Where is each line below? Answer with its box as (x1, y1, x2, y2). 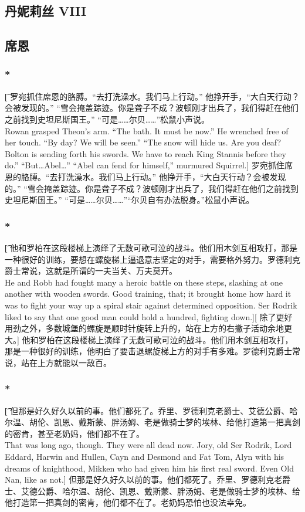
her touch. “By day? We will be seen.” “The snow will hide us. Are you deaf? (5, 136, 282, 148)
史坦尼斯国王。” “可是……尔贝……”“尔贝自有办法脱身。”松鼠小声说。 (5, 194, 255, 206)
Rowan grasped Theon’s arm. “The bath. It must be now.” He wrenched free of (5, 124, 289, 137)
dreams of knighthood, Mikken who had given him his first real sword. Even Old (5, 462, 294, 474)
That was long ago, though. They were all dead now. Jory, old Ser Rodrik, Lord (5, 439, 292, 451)
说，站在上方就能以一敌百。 (5, 356, 111, 368)
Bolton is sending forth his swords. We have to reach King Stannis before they (5, 147, 286, 160)
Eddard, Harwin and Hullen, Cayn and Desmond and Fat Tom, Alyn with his (5, 450, 284, 463)
